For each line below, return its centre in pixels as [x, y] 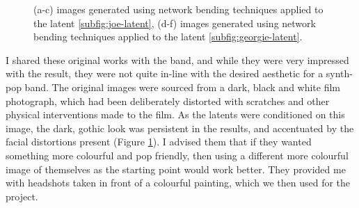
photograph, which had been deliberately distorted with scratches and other [168, 101]
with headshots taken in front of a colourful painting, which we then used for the [178, 183]
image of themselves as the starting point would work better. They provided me [176, 169]
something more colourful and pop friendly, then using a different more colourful [177, 155]
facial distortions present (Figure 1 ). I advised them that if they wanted [159, 142]
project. [22, 196]
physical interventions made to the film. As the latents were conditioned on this [175, 114]
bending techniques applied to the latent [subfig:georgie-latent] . [168, 37]
